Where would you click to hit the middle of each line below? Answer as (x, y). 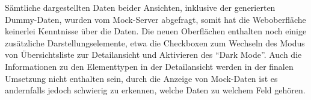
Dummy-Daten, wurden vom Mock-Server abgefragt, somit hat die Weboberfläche (155, 19)
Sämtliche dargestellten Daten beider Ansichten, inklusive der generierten (140, 7)
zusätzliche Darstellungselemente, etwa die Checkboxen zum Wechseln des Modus (155, 42)
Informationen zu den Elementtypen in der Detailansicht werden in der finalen (149, 66)
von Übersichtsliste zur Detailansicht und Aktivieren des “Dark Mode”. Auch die (153, 55)
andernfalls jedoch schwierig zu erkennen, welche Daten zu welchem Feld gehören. (155, 90)
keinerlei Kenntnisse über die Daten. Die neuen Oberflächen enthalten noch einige (156, 31)
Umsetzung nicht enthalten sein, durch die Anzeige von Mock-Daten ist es (141, 78)
